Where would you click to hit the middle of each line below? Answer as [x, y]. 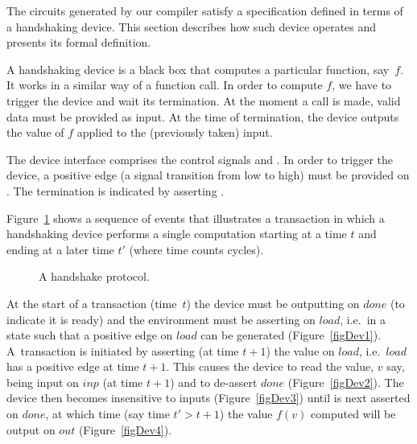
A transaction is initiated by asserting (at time [123, 350]
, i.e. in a [363, 319]
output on [31, 429]
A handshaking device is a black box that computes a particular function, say [198, 69]
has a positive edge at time [73, 366]
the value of [35, 132]
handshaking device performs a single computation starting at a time [177, 234]
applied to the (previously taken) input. [175, 132]
